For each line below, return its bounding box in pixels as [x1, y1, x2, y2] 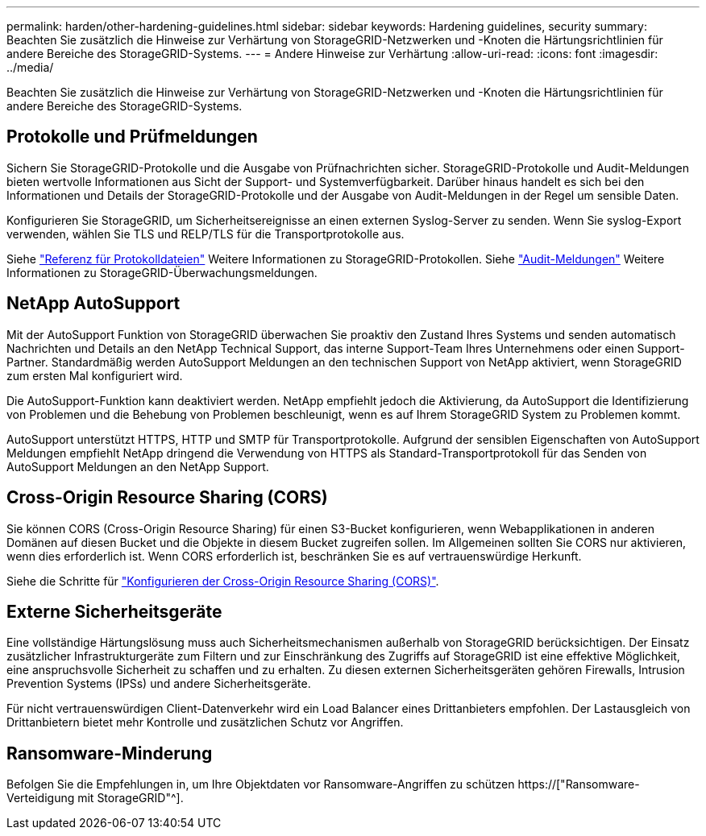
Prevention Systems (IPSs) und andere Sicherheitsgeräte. [6, 677, 311, 691]
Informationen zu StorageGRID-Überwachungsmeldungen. [6, 265, 318, 279]
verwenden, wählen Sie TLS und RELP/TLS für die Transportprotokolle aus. [6, 226, 405, 241]
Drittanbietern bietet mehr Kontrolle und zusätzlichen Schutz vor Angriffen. [6, 715, 404, 730]
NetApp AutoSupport [6, 293, 181, 314]
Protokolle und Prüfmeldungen [6, 126, 258, 147]
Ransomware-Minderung [6, 743, 213, 764]
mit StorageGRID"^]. [77, 791, 184, 805]
